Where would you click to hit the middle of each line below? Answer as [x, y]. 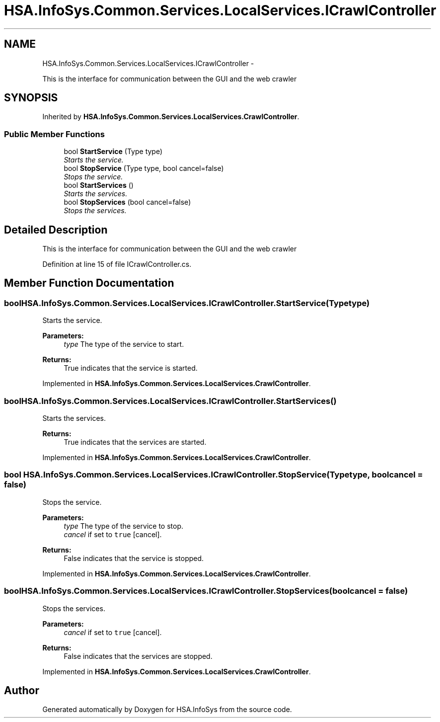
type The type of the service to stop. [123, 526]
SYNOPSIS [31, 98]
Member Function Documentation [89, 283]
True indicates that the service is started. [131, 368]
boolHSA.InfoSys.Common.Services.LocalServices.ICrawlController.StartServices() [170, 401]
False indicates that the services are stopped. [138, 656]
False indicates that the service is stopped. [134, 558]
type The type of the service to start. [124, 344]
